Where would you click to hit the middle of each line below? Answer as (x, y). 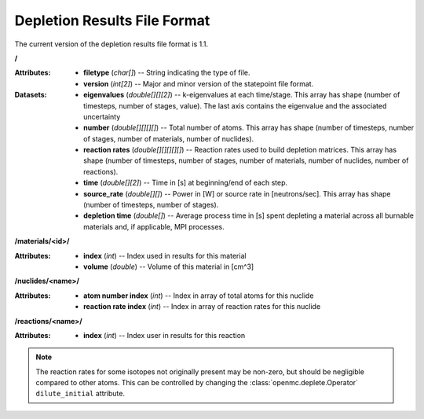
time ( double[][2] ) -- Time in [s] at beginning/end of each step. (186, 183)
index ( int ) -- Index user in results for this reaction (164, 335)
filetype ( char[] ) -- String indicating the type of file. (167, 73)
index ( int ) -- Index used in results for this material (165, 255)
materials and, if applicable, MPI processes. (154, 226)
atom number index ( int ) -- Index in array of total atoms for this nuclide (199, 296)
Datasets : (31, 95)
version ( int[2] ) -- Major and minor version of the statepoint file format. (199, 83)
